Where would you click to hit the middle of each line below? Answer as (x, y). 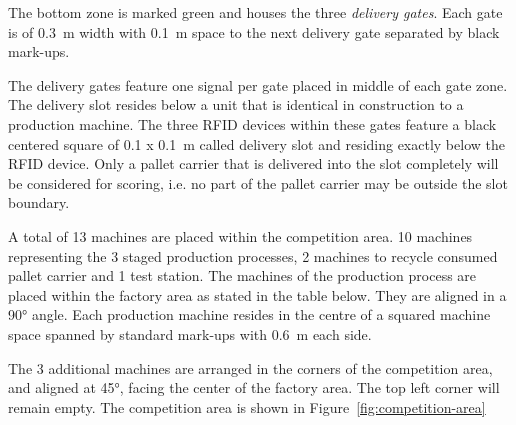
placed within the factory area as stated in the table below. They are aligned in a (257, 294)
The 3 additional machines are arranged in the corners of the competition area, (250, 367)
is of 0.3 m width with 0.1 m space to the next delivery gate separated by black (254, 31)
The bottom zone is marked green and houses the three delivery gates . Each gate (255, 12)
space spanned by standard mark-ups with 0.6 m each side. (190, 333)
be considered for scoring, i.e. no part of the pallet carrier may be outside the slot (258, 182)
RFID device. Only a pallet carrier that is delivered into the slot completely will (253, 163)
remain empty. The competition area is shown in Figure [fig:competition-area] (247, 406)
